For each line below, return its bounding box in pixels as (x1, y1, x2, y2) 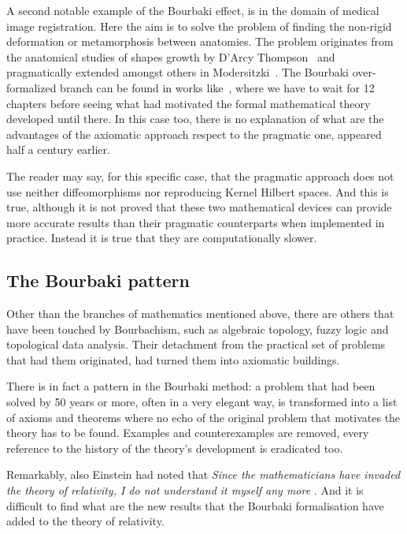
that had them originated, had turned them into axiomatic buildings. (6, 351, 340, 368)
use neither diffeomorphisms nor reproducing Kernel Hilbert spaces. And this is (6, 183, 389, 200)
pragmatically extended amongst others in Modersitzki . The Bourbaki (6, 64, 349, 80)
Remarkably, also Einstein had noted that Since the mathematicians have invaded (6, 466, 401, 483)
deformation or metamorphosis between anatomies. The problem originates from (6, 33, 394, 50)
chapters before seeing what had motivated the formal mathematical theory (6, 95, 371, 111)
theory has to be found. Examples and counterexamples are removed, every (6, 424, 369, 441)
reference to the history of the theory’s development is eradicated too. (6, 439, 343, 456)
